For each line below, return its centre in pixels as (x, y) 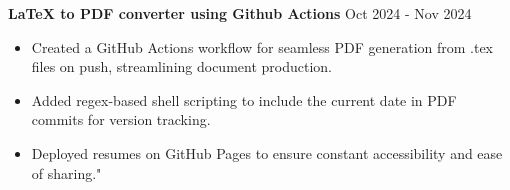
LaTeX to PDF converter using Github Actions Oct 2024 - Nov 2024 (240, 13)
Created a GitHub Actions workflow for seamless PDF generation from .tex (262, 46)
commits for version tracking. (121, 119)
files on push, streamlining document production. (181, 66)
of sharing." (66, 172)
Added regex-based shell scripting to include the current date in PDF (244, 99)
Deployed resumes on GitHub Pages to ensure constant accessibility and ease (267, 152)
